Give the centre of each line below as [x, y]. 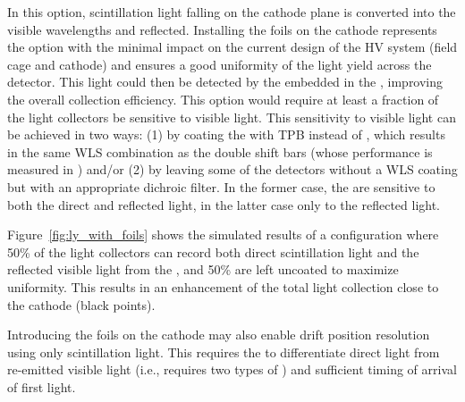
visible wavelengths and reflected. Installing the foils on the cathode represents [222, 29]
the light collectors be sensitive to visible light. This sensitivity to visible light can [232, 117]
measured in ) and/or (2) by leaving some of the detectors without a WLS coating [232, 169]
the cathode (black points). [81, 304]
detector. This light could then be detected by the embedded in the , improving [225, 82]
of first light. [42, 386]
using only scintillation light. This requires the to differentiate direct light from [224, 352]
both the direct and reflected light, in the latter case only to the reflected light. [224, 204]
